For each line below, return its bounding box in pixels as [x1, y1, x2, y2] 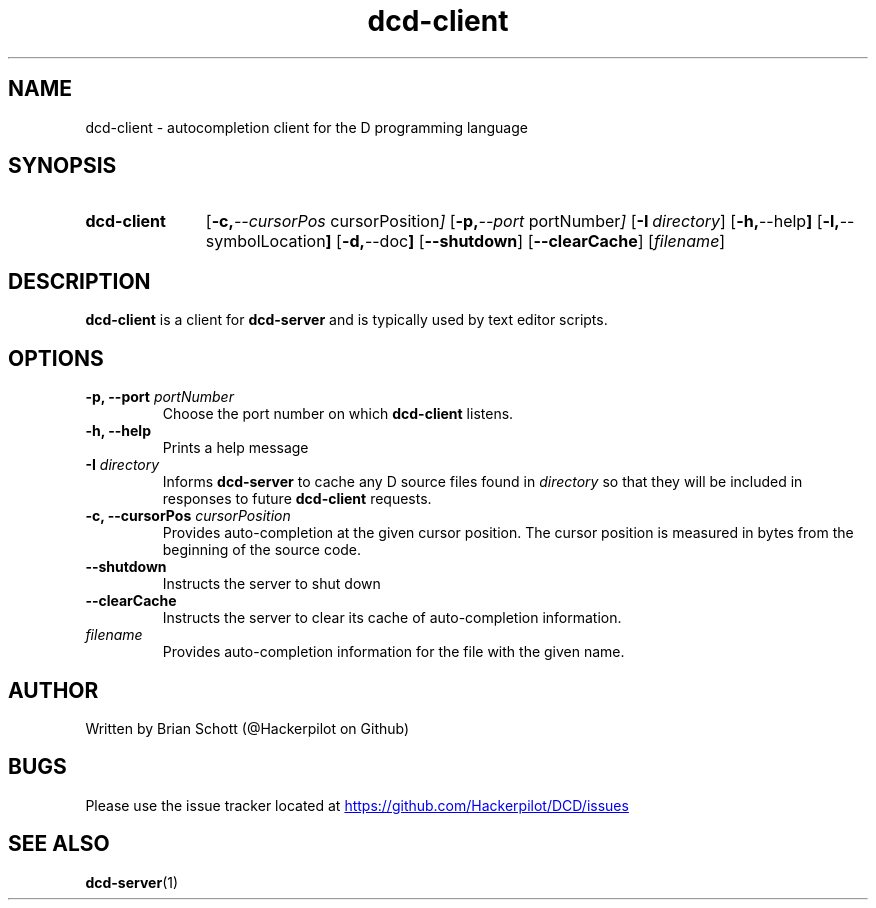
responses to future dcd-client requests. [162, 490, 432, 508]
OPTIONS [8, 345, 104, 371]
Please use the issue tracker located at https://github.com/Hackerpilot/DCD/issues [85, 796, 629, 814]
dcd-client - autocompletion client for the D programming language [85, 118, 528, 136]
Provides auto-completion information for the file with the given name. [162, 643, 625, 661]
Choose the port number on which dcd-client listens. [162, 405, 514, 423]
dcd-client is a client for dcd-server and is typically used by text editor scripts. [85, 311, 608, 329]
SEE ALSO [8, 831, 110, 857]
